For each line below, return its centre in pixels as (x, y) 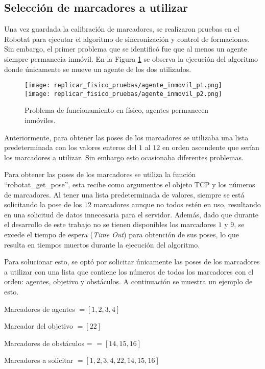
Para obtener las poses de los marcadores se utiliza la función (100, 174)
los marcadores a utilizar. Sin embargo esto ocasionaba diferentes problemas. (124, 157)
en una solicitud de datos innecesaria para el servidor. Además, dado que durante (131, 214)
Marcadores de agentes (40, 309)
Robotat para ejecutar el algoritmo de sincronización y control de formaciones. (127, 39)
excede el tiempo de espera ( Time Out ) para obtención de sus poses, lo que (122, 235)
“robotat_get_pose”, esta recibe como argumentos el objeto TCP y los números (130, 184)
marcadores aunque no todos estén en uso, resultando (177, 204)
